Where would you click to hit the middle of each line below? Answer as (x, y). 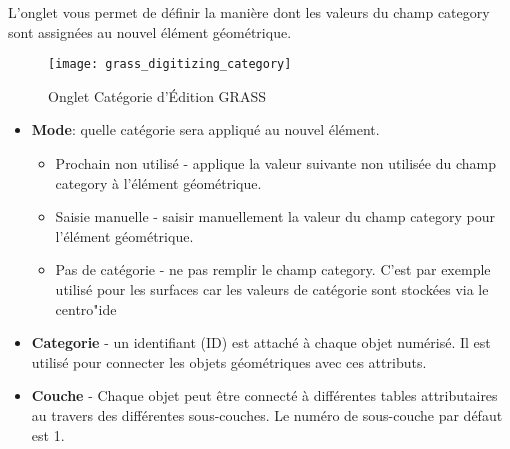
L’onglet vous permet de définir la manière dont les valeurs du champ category (249, 12)
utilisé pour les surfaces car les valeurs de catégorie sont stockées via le (272, 289)
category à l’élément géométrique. (158, 182)
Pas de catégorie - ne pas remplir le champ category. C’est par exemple (273, 269)
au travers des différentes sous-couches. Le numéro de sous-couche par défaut (267, 414)
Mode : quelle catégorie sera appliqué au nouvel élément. (205, 129)
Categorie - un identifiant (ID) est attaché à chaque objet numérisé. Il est (261, 342)
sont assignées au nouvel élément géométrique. (150, 31)
